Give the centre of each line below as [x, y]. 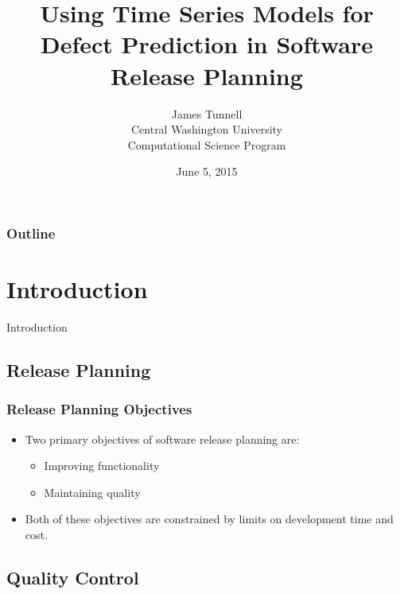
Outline [31, 233]
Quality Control [73, 577]
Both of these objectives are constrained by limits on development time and [209, 519]
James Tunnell [207, 113]
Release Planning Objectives [99, 409]
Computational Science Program [207, 144]
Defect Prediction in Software [207, 44]
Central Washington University [207, 129]
